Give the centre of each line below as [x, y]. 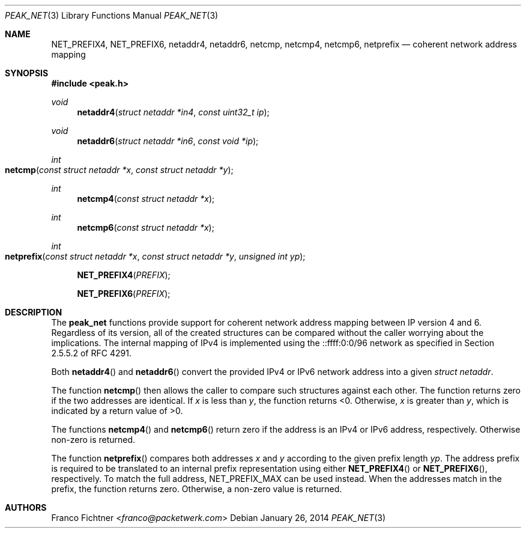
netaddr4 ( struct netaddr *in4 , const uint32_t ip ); [173, 112]
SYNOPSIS [27, 73]
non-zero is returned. [93, 440]
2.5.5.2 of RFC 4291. [91, 353]
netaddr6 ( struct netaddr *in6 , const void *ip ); [168, 141]
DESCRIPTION [34, 312]
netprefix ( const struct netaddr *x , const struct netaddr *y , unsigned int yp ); [155, 256]
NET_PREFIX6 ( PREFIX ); [124, 294]
